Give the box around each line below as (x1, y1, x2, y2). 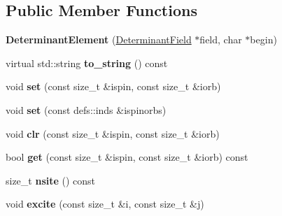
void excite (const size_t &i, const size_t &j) (6, 196, 204, 211)
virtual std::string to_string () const (6, 55, 168, 70)
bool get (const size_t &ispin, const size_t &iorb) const (6, 150, 248, 164)
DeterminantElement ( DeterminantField (6, 32, 192, 47)
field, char (199, 32, 242, 47)
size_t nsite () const (6, 173, 96, 187)
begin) (250, 32, 277, 47)
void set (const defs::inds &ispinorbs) (6, 102, 167, 117)
